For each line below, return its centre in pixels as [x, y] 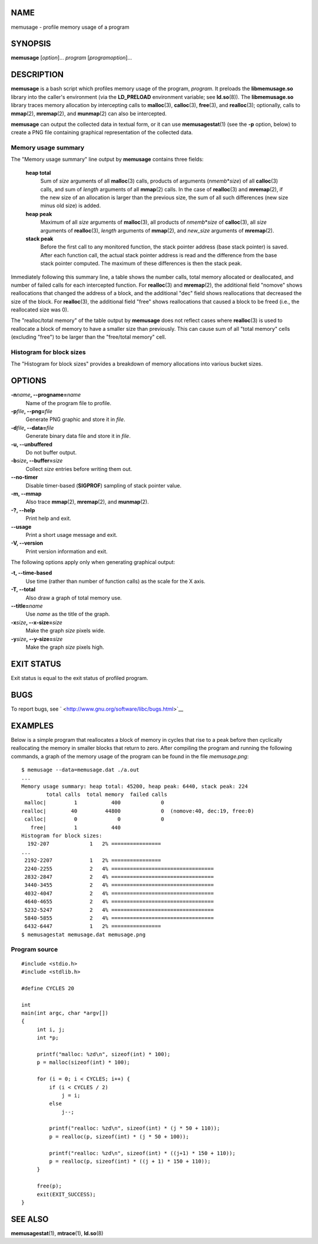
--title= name [27, 606]
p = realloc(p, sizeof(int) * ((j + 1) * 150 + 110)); [130, 1162]
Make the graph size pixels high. [65, 647]
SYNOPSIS [31, 44]
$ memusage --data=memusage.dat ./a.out [80, 769]
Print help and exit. [49, 519]
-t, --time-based [32, 573]
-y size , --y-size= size [37, 639]
